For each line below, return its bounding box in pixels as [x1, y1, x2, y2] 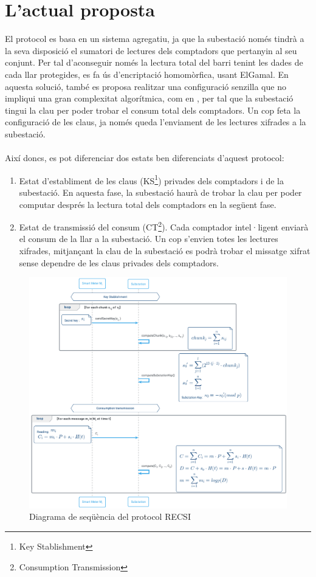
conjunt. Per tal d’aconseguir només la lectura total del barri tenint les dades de [5, 56, 303, 69]
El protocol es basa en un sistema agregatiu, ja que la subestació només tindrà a [5, 32, 304, 45]
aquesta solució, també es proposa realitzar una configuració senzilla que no [5, 80, 286, 92]
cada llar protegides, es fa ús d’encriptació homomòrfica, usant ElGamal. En [5, 67, 289, 80]
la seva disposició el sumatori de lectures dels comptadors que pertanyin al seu [5, 44, 297, 57]
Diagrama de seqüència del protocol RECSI [29, 510, 191, 523]
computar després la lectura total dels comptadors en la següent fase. [19, 198, 276, 210]
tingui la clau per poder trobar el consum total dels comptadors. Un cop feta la [5, 103, 301, 116]
